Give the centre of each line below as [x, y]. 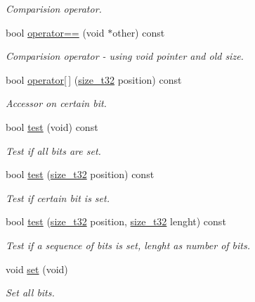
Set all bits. [30, 292]
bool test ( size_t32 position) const [80, 174]
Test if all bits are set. [53, 150]
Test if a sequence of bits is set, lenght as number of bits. [128, 245]
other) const [139, 32]
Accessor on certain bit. [56, 103]
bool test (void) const [52, 126]
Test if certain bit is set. [58, 197]
